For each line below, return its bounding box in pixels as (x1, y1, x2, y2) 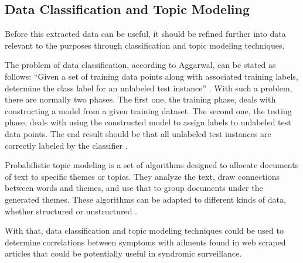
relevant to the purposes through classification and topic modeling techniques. (5, 39, 285, 51)
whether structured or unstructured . (5, 204, 137, 217)
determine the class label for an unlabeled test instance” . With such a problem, (5, 81, 292, 94)
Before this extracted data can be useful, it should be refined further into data (5, 28, 286, 40)
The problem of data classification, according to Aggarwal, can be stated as (5, 59, 276, 71)
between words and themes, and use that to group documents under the (5, 182, 263, 194)
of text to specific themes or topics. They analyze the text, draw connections (5, 170, 280, 182)
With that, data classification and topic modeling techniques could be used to (5, 224, 284, 237)
